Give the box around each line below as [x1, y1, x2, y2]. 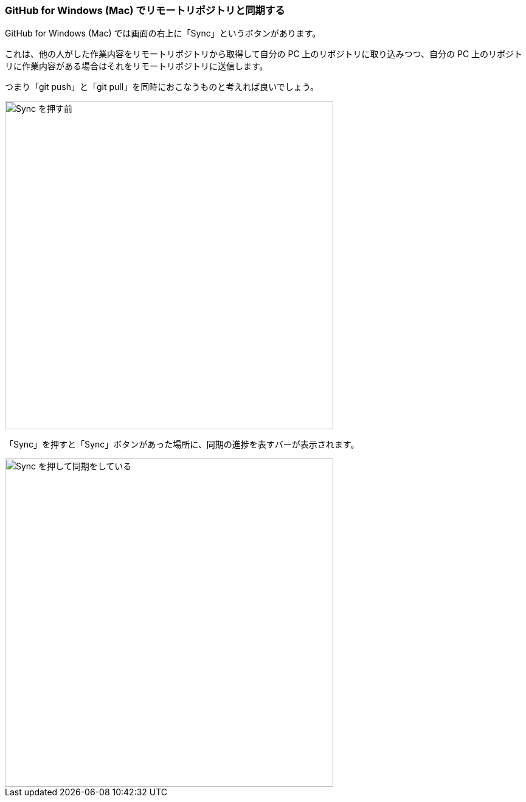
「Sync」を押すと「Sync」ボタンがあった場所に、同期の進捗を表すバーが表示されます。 [5, 439, 359, 450]
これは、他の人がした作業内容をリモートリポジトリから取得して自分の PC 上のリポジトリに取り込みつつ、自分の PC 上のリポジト [5, 49, 523, 60]
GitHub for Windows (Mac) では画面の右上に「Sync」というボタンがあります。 [5, 28, 321, 39]
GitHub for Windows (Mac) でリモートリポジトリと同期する [5, 4, 285, 16]
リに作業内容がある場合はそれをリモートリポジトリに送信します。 [5, 61, 268, 72]
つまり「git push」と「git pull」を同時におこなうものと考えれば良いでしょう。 [5, 81, 319, 92]
